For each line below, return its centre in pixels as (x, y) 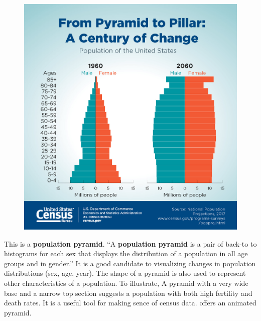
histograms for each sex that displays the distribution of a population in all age (126, 253)
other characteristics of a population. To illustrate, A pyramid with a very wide (126, 283)
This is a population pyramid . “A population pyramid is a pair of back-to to (130, 243)
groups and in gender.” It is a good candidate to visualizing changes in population (130, 263)
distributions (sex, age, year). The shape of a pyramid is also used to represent (125, 273)
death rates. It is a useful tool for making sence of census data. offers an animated (130, 303)
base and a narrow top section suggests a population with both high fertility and (128, 293)
